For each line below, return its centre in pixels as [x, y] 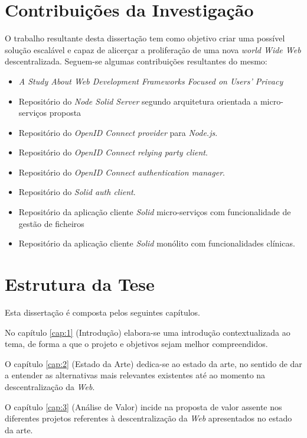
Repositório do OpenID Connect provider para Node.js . [118, 132]
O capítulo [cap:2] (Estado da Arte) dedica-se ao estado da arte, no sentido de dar [153, 363]
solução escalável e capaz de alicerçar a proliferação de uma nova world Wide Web [153, 49]
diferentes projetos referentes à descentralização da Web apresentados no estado [148, 418]
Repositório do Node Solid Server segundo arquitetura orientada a [138, 101]
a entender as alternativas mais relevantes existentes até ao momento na [135, 375]
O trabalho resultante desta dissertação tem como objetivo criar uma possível [145, 38]
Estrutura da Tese [80, 284]
